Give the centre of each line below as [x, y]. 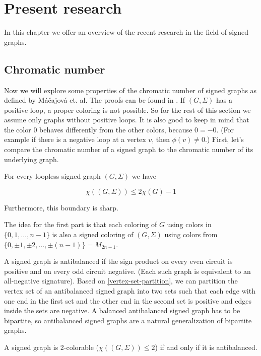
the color [18, 129]
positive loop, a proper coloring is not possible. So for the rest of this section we [127, 110]
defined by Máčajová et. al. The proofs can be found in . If [95, 100]
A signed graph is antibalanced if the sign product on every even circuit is [118, 261]
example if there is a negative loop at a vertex [75, 139]
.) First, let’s [224, 139]
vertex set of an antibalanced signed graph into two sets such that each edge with [130, 291]
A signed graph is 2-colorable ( [52, 347]
